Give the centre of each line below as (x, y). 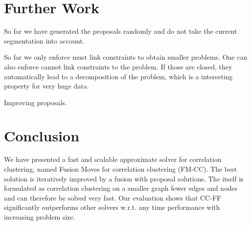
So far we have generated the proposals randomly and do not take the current (121, 31)
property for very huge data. (46, 86)
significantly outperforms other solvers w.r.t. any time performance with (112, 207)
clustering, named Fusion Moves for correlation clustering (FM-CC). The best (121, 169)
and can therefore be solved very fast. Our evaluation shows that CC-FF (113, 197)
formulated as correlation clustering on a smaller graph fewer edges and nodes (121, 188)
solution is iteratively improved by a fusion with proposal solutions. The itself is (124, 178)
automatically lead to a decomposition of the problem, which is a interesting (118, 76)
